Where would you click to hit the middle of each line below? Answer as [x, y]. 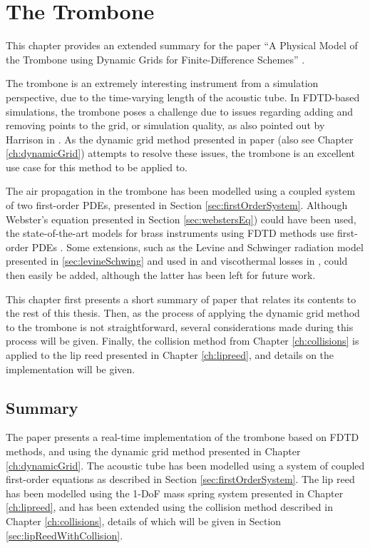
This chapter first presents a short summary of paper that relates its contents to [181, 299]
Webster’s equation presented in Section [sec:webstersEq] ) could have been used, [181, 219]
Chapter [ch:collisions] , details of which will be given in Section [144, 521]
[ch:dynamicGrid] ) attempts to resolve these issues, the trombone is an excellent [180, 153]
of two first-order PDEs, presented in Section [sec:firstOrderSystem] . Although [177, 205]
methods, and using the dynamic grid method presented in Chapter [153, 451]
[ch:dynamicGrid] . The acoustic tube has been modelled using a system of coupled [185, 465]
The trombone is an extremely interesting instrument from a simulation [162, 83]
